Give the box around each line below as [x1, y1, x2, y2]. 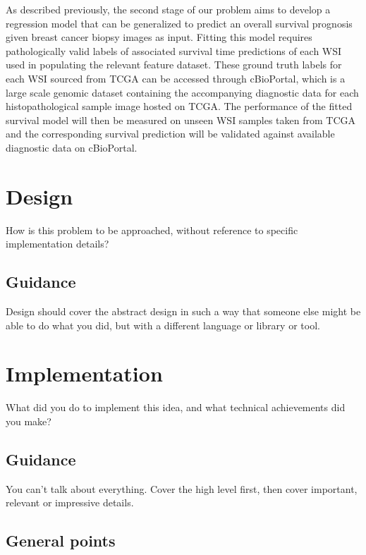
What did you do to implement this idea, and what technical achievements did [6, 400, 346, 415]
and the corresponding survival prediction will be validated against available [6, 126, 335, 141]
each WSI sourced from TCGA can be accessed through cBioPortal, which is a [6, 71, 346, 85]
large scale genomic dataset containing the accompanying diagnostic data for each [6, 85, 359, 99]
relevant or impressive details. [6, 495, 134, 510]
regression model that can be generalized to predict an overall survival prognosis [6, 16, 353, 30]
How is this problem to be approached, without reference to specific [6, 222, 298, 237]
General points [6, 530, 116, 551]
